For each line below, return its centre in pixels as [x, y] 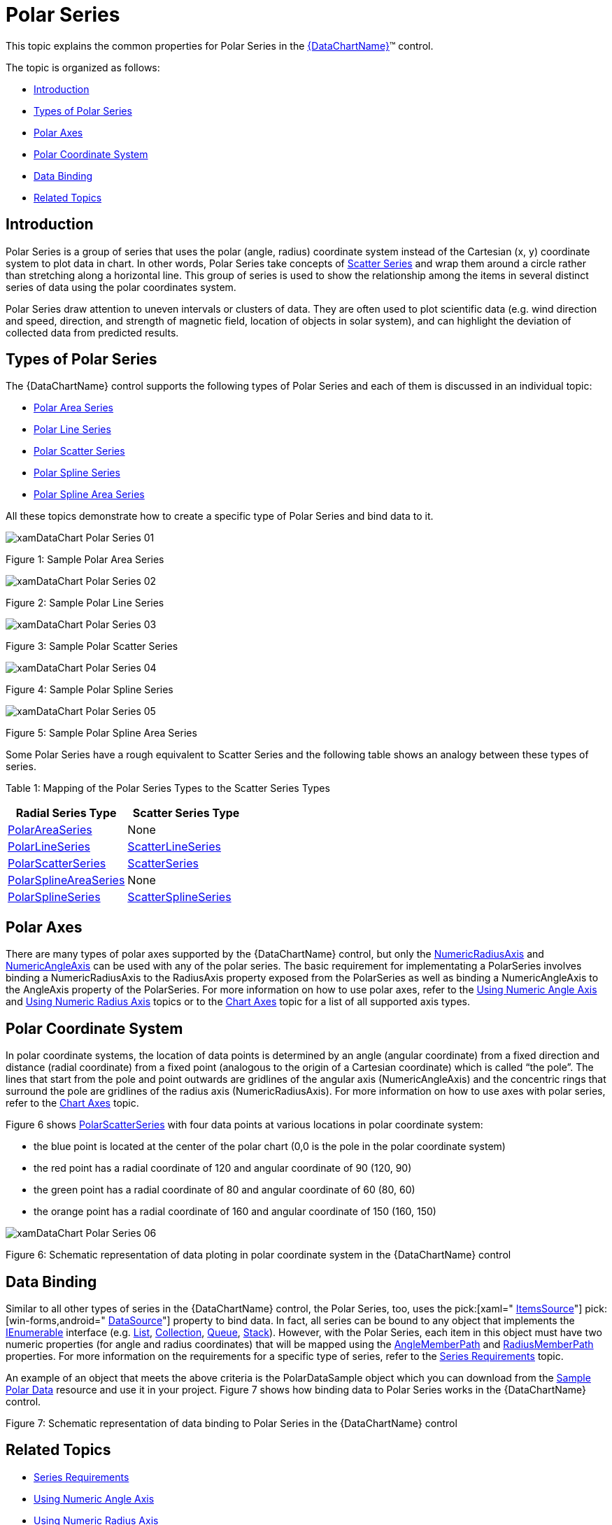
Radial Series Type [66, 813]
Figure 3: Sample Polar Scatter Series [92, 646]
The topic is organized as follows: [83, 67]
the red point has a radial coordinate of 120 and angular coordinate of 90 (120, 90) [223, 1168]
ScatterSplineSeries [179, 897]
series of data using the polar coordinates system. [121, 287]
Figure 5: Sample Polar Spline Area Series [101, 733]
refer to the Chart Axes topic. [72, 1103]
